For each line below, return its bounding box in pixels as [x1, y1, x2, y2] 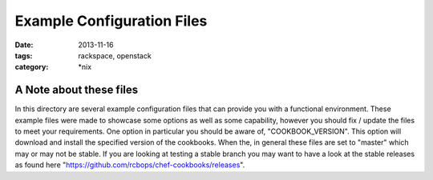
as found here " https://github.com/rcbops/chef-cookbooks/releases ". [14, 160, 245, 170]
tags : [14, 50, 33, 60]
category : [14, 62, 49, 72]
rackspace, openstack [78, 50, 152, 60]
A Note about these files [14, 83, 139, 97]
